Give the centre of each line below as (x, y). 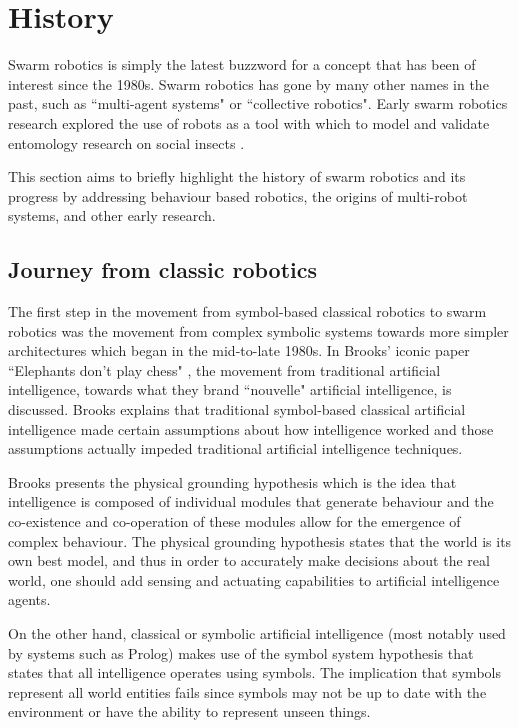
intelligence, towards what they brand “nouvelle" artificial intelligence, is (230, 389)
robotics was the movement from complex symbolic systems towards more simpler (258, 330)
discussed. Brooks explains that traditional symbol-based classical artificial (237, 409)
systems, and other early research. (112, 215)
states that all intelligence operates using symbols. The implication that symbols (254, 672)
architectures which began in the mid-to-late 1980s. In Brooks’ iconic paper (239, 350)
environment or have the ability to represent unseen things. (189, 711)
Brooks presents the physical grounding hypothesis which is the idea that (232, 481)
